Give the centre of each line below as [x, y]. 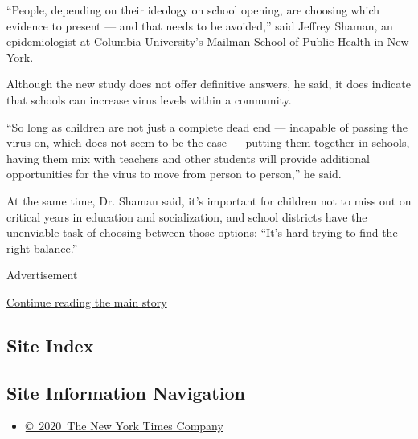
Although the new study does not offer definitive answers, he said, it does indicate [209, 84]
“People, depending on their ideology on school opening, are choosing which [193, 10]
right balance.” [42, 248]
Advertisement [42, 275]
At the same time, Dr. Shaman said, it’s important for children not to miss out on [209, 200]
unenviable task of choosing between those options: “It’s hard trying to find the [202, 232]
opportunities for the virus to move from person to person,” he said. [174, 174]
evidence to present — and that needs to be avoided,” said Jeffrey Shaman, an [200, 25]
